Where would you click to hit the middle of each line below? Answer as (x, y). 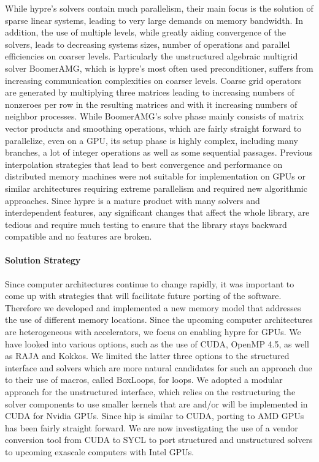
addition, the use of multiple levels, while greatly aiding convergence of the (145, 32)
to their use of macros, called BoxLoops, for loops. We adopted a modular (144, 380)
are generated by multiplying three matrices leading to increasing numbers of (150, 92)
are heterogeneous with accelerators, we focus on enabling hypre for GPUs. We (153, 332)
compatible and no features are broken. (79, 236)
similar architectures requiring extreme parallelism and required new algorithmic (156, 188)
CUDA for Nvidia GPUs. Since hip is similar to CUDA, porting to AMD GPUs (155, 416)
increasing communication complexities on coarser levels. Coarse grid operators (153, 80)
